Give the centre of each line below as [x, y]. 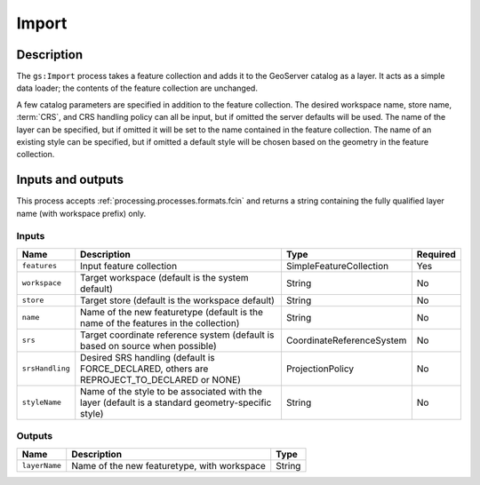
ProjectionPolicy [320, 369]
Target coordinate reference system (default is [177, 335]
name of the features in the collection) [160, 322]
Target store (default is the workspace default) [178, 300]
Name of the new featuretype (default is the [172, 312]
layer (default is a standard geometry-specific [176, 402]
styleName [42, 403]
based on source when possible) [148, 346]
